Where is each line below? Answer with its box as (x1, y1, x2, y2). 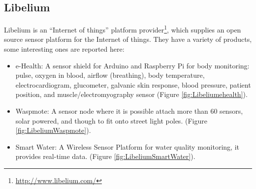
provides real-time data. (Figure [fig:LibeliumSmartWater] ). (15, 151, 195, 161)
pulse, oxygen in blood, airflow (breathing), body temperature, (15, 70, 205, 80)
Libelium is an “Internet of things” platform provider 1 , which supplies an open (4, 23, 241, 34)
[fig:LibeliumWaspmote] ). (15, 125, 91, 135)
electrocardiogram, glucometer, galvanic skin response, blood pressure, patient (15, 79, 251, 90)
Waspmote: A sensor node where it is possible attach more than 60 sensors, (15, 106, 243, 116)
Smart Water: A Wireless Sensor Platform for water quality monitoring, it (15, 141, 240, 152)
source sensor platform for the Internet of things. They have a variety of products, (4, 34, 252, 44)
